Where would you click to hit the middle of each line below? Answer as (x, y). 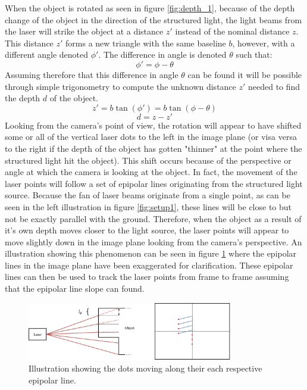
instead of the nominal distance (232, 31)
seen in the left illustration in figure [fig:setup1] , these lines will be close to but (148, 206)
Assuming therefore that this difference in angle (92, 74)
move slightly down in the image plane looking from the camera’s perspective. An (153, 241)
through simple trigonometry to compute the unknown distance (120, 86)
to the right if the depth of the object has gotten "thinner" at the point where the (153, 148)
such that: (254, 54)
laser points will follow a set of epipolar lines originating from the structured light (154, 183)
